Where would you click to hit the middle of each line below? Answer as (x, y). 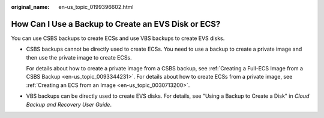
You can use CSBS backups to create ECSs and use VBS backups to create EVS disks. (118, 38)
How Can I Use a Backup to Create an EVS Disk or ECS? (116, 24)
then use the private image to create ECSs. (79, 57)
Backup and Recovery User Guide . (69, 104)
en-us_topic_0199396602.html (96, 7)
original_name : (30, 7)
